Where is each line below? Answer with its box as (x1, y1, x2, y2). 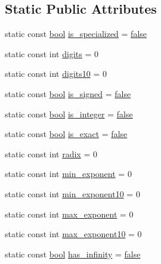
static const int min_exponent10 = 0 (5, 187, 140, 200)
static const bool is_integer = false (5, 107, 133, 120)
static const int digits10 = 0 (5, 67, 107, 80)
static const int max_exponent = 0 (5, 207, 134, 220)
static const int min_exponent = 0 (5, 167, 132, 180)
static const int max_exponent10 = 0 (5, 228, 142, 240)
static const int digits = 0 (5, 47, 98, 60)
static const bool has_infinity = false (5, 247, 141, 260)
